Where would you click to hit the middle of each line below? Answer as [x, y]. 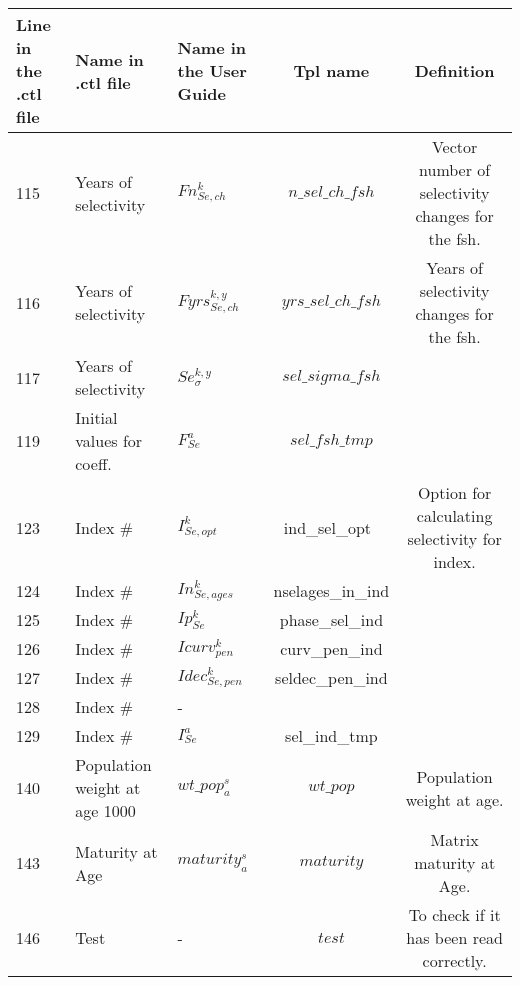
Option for [454, 492]
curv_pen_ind [331, 648]
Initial [96, 417]
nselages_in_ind [331, 590]
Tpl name [331, 70]
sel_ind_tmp [331, 735]
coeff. [93, 463]
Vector [454, 146]
